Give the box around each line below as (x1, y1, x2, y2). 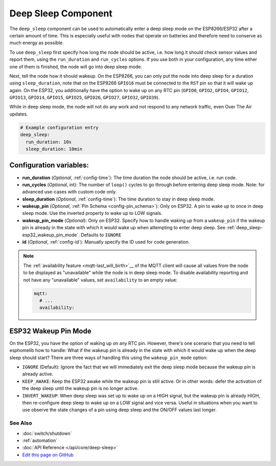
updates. (9, 110, 28, 117)
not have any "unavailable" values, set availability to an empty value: (23, 277, 178, 283)
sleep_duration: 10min (26, 146, 83, 152)
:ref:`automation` (22, 437, 58, 443)
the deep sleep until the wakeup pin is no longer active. (22, 385, 139, 391)
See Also (9, 419, 32, 427)
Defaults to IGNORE (81, 232, 122, 238)
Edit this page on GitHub (22, 452, 74, 458)
